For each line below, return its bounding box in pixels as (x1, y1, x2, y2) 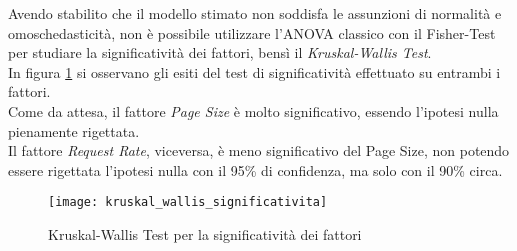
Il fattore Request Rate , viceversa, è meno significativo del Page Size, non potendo (8, 140, 510, 161)
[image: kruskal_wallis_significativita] (48, 195, 328, 210)
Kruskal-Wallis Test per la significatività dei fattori (48, 224, 362, 244)
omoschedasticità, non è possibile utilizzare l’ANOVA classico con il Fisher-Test (8, 22, 496, 43)
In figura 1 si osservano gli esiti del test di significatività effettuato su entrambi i (8, 61, 501, 82)
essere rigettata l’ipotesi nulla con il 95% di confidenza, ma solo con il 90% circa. (8, 159, 503, 180)
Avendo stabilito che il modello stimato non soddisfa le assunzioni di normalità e (8, 3, 502, 23)
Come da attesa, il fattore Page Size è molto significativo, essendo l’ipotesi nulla (8, 100, 499, 121)
